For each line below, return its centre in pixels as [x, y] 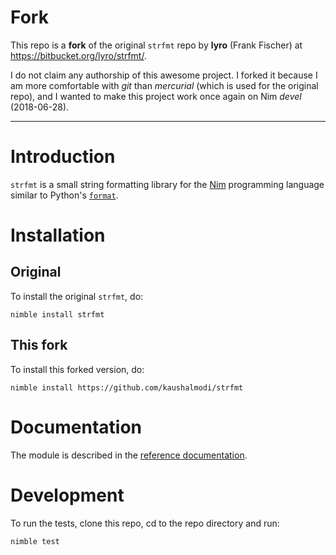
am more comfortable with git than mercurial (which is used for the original [164, 85]
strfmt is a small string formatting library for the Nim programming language [167, 184]
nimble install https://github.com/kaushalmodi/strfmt [127, 387]
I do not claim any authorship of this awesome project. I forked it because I [164, 75]
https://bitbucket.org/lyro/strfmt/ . [78, 55]
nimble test [35, 541]
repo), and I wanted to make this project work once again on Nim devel [156, 96]
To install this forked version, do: [77, 369]
